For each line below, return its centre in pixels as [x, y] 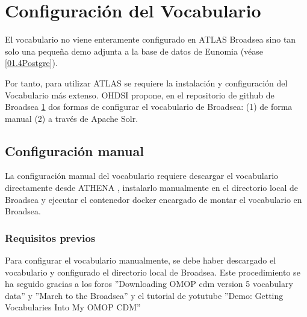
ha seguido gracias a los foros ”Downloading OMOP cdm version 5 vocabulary [149, 284]
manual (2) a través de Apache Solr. [72, 118]
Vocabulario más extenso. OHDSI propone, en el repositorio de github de [140, 95]
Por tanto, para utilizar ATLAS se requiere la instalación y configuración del [146, 83]
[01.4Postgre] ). [31, 63]
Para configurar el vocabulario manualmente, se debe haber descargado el [141, 260]
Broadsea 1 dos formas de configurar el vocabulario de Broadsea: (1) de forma [149, 107]
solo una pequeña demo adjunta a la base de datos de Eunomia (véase [134, 51]
